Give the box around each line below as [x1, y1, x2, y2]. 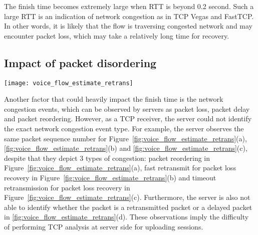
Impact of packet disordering [4, 55, 157, 70]
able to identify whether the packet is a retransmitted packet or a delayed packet [4, 201, 252, 212]
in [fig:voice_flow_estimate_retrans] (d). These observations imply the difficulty [4, 211, 249, 222]
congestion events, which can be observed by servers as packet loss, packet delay [4, 103, 250, 114]
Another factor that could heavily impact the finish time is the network [4, 94, 223, 104]
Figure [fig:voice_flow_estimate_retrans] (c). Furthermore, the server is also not [4, 192, 250, 202]
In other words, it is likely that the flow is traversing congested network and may [4, 21, 252, 31]
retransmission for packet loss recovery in [4, 182, 130, 192]
